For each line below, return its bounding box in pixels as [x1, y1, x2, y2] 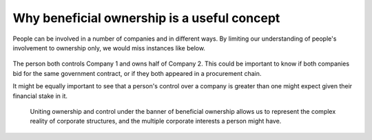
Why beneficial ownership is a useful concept [12, 10, 280, 26]
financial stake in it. [12, 92, 68, 100]
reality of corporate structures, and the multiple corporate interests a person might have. [30, 117, 282, 126]
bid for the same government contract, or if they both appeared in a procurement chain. [12, 69, 262, 77]
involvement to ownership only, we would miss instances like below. [12, 43, 206, 52]
